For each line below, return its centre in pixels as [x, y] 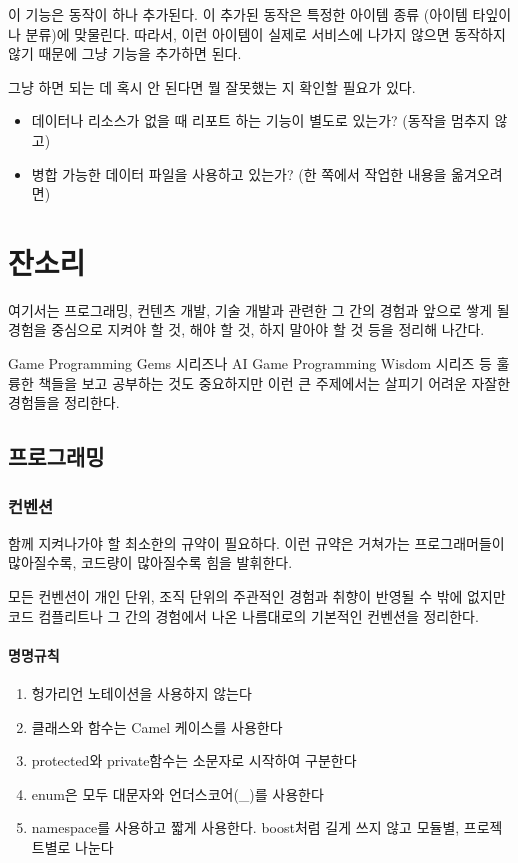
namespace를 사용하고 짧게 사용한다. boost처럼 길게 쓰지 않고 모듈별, [245, 827]
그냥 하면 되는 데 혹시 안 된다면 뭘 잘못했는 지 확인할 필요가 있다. [212, 86]
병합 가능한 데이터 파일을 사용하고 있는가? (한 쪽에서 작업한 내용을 [239, 173]
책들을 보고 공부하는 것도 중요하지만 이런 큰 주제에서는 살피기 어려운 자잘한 [274, 382]
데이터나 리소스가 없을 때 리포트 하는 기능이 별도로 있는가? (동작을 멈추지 [260, 120]
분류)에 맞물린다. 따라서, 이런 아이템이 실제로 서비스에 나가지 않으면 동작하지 [265, 33]
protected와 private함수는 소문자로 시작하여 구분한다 [194, 760]
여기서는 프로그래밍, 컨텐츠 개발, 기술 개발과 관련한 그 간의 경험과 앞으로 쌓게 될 [259, 309]
